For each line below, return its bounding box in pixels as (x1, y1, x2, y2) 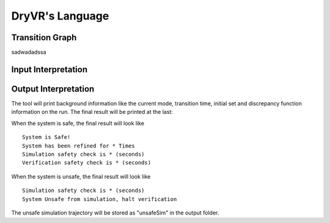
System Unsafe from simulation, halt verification (22, 196, 177, 202)
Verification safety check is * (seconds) (22, 159, 152, 166)
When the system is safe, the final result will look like (11, 119, 145, 127)
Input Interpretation (11, 64, 88, 74)
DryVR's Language (11, 9, 109, 23)
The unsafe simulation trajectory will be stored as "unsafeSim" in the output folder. (11, 209, 219, 216)
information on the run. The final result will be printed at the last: (11, 108, 174, 116)
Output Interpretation (11, 83, 95, 94)
